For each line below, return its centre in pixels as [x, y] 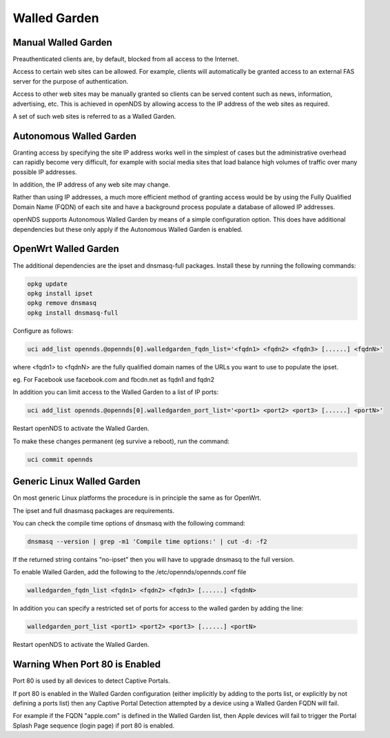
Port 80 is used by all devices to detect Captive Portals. [91, 681]
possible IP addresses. [45, 172]
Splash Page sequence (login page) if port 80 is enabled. [94, 726]
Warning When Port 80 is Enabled [87, 664]
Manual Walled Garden [63, 42]
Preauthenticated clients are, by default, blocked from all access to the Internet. [126, 59]
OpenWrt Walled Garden [66, 249]
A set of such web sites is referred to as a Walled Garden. [94, 117]
